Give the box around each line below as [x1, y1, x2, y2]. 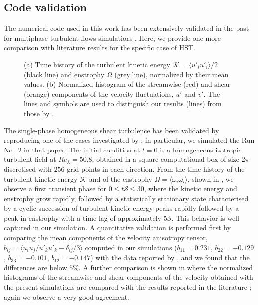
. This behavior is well [171, 212, 239, 223]
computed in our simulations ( [85, 242, 177, 252]
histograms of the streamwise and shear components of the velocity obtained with [4, 272, 253, 282]
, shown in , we [187, 173, 234, 184]
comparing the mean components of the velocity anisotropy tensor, [4, 232, 208, 243]
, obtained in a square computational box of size [92, 154, 239, 164]
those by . [24, 108, 54, 118]
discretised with [4, 163, 52, 174]
